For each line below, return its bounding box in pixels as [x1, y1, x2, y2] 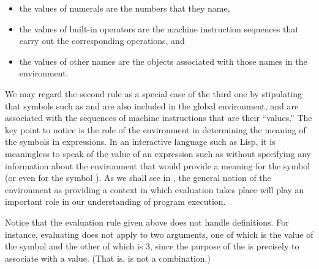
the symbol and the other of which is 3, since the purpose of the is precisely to [5, 240, 299, 252]
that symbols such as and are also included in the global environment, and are [5, 99, 299, 112]
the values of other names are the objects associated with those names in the [19, 54, 307, 67]
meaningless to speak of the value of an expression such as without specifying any [5, 147, 311, 160]
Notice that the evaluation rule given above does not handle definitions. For [5, 215, 289, 228]
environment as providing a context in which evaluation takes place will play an [5, 183, 304, 196]
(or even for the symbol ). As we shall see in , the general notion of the [5, 171, 271, 184]
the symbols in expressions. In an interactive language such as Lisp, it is [5, 135, 276, 148]
